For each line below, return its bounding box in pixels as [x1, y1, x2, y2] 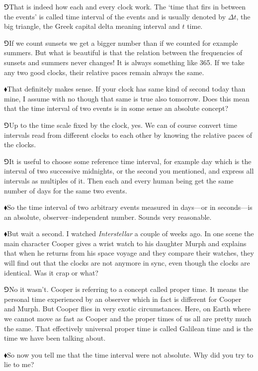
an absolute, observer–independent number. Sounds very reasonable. [4, 211, 212, 222]
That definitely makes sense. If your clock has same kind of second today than [7, 84, 246, 94]
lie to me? [4, 359, 34, 370]
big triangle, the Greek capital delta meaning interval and [4, 21, 180, 31]
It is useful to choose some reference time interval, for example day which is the [9, 156, 252, 166]
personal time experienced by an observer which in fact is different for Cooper [4, 293, 242, 304]
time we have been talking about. [4, 333, 106, 343]
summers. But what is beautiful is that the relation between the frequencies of [4, 47, 243, 58]
